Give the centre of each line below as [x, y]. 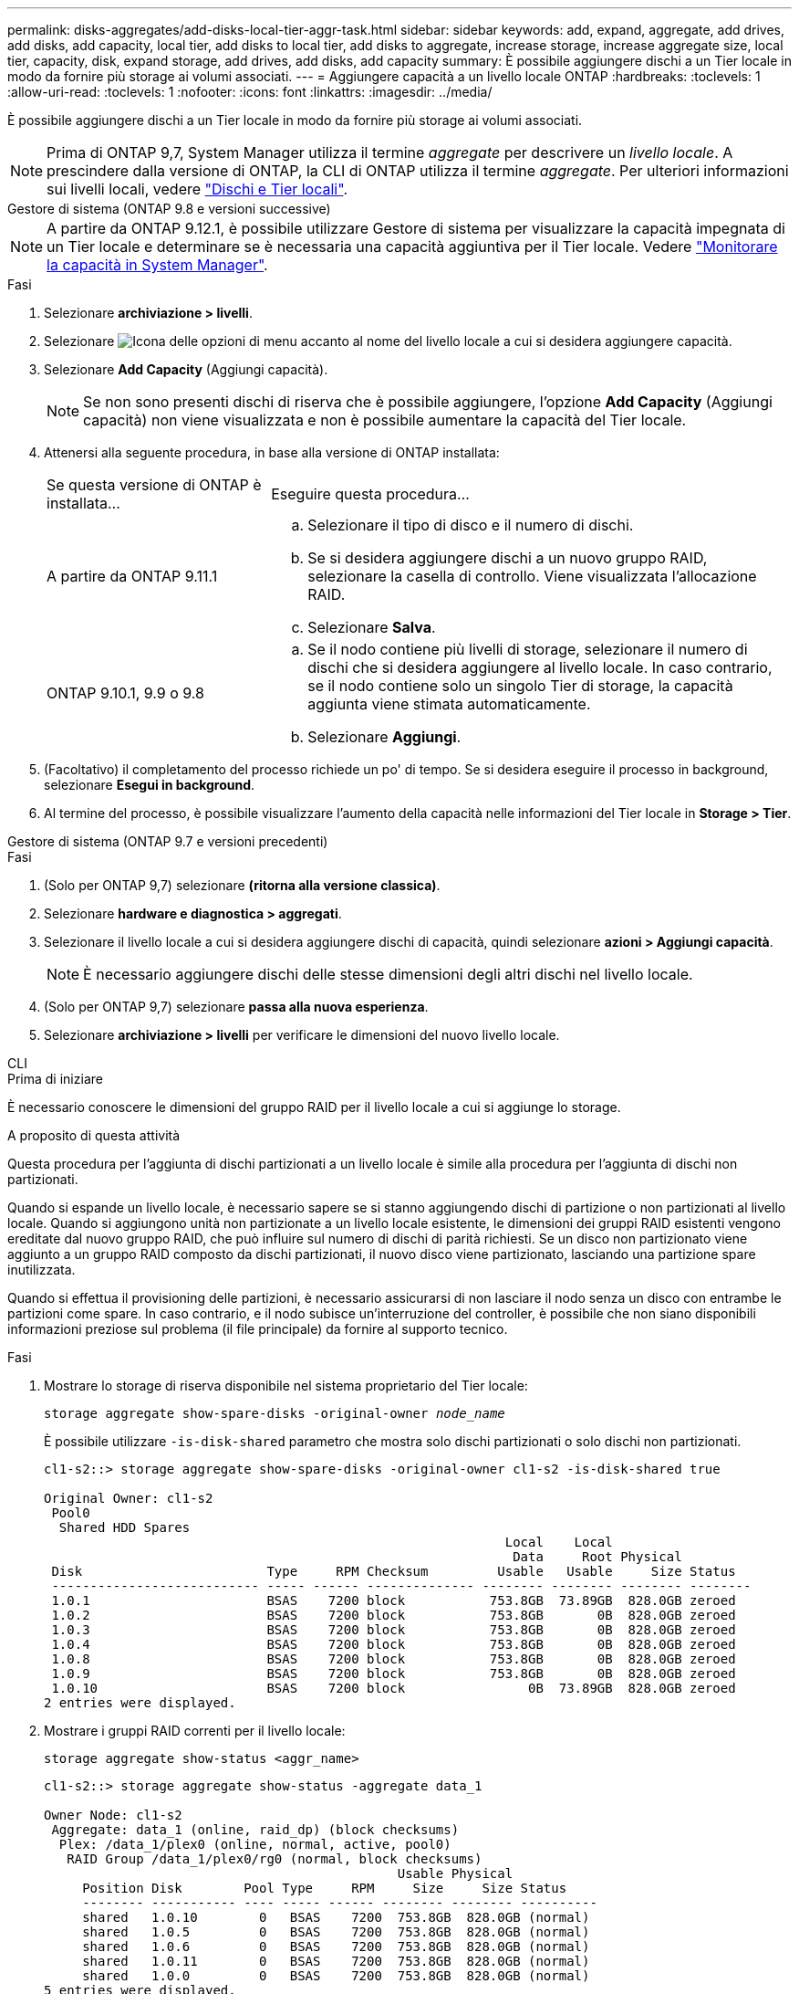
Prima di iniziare [55, 1079]
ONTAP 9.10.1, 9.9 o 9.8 [125, 693]
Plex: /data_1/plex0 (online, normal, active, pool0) [255, 1844]
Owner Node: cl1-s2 [113, 1815]
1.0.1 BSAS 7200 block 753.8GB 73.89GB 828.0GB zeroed [394, 1600]
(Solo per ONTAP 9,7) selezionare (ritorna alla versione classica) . [242, 885]
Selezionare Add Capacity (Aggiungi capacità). [186, 369]
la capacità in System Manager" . [157, 265]
